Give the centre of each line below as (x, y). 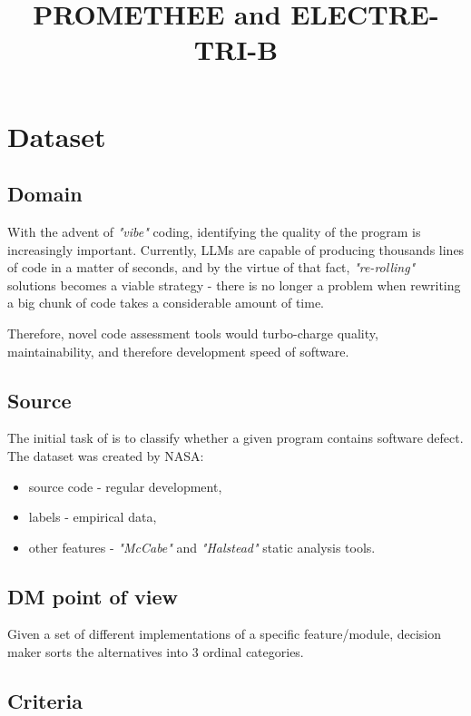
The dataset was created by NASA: (106, 455)
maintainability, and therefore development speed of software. (178, 351)
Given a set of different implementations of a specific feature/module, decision (225, 634)
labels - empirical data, (93, 517)
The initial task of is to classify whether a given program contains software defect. (235, 438)
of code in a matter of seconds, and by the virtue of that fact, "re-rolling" (211, 267)
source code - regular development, (125, 486)
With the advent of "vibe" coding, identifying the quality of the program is (214, 231)
